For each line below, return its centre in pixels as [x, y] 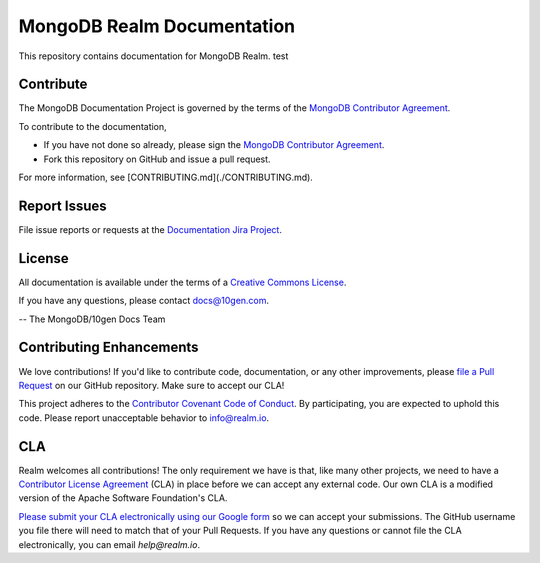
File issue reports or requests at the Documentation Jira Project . [150, 229]
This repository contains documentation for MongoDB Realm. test [153, 56]
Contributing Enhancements [108, 347]
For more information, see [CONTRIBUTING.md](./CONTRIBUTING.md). [166, 177]
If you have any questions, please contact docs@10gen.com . [144, 301]
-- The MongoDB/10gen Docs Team [92, 319]
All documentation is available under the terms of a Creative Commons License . [182, 282]
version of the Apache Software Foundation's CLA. [123, 498]
